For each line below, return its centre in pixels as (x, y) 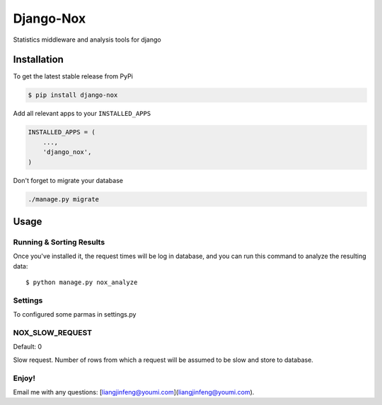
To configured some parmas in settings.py (75, 315)
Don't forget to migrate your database (68, 180)
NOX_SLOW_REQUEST (52, 332)
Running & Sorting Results (59, 242)
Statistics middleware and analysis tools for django (87, 40)
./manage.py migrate (63, 199)
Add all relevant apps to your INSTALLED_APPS (82, 114)
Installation (38, 60)
